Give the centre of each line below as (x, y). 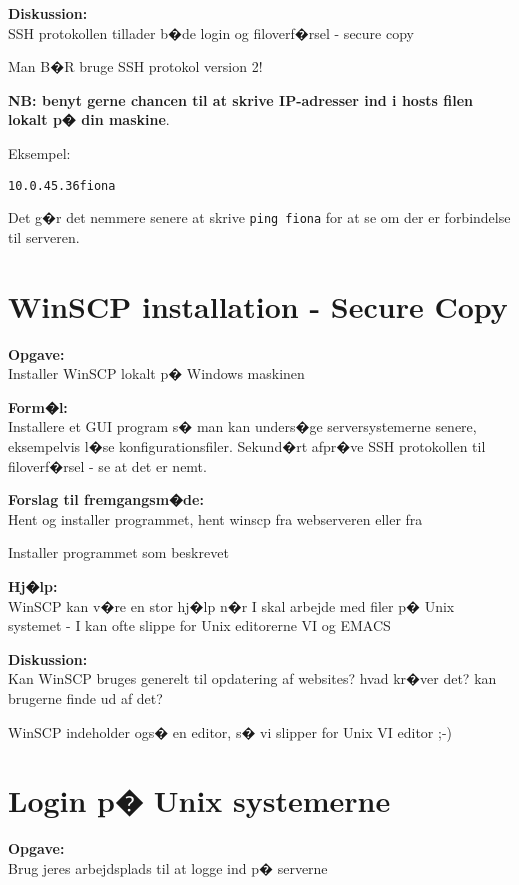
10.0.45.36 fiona (62, 185)
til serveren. (44, 236)
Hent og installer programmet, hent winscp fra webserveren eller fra (215, 518)
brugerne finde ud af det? (85, 697)
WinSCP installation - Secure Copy (258, 305)
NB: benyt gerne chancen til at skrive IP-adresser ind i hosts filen (240, 99)
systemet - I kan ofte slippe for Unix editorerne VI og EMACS (199, 625)
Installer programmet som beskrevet (118, 552)
